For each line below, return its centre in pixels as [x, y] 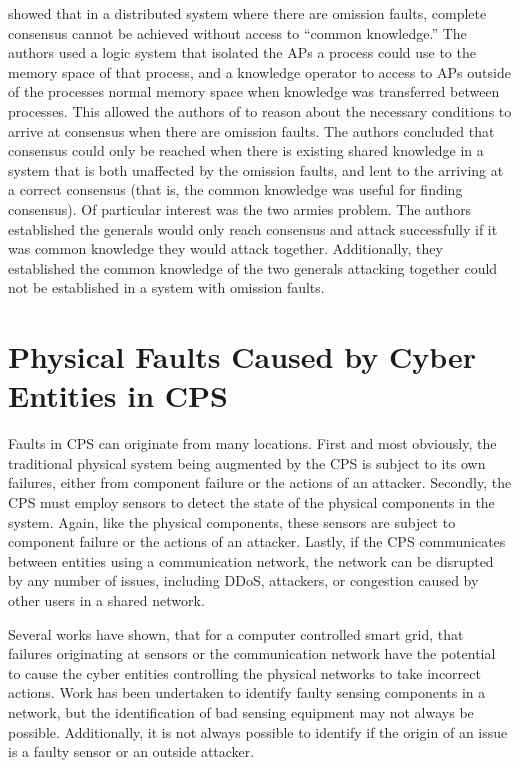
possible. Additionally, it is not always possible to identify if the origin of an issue [258, 731]
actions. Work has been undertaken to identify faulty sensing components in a [247, 692]
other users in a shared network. [106, 599]
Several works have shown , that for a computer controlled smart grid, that [236, 633]
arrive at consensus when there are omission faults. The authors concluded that [251, 130]
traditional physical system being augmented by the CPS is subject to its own [247, 462]
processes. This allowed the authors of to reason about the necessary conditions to [260, 110]
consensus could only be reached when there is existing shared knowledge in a [246, 150]
